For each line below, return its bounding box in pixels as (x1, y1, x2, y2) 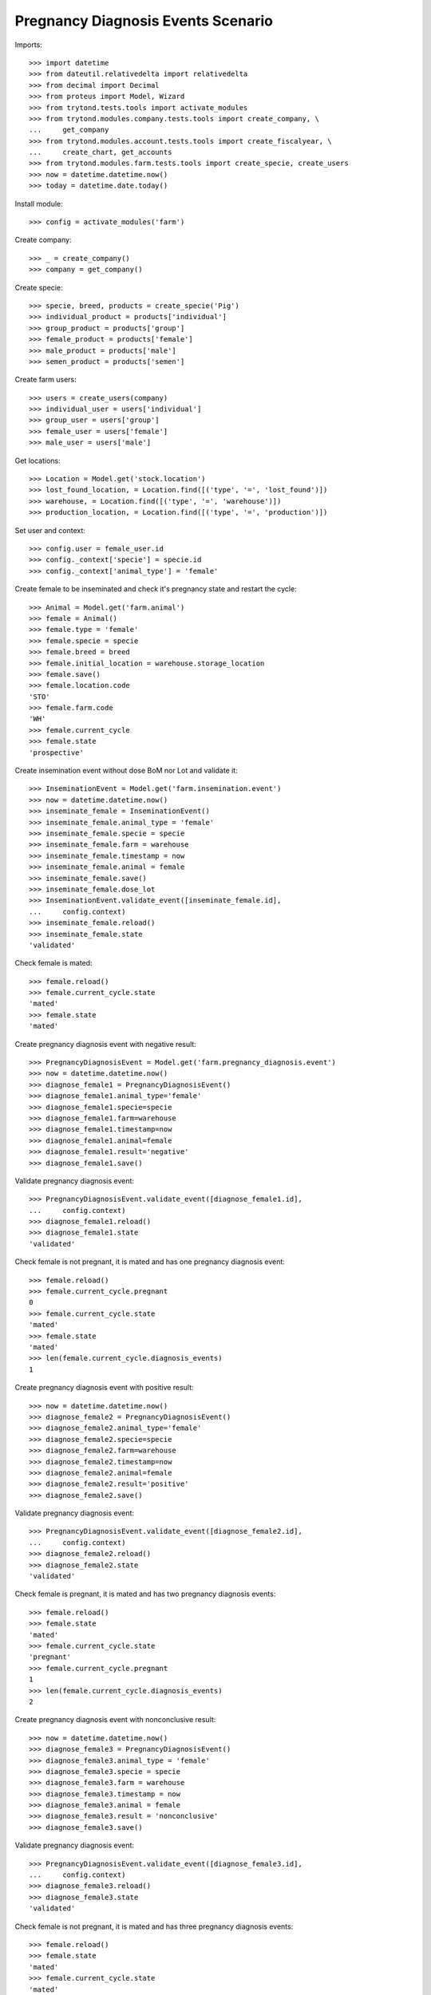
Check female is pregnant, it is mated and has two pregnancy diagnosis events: (14, 1589, 276, 1599)
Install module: (14, 199, 63, 208)
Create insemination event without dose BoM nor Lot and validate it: (14, 766, 239, 776)
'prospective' (29, 748, 84, 757)
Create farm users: (14, 375, 77, 385)
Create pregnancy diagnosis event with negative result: (14, 1039, 197, 1049)
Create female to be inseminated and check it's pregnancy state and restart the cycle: (14, 584, 297, 594)
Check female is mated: (14, 958, 93, 968)
